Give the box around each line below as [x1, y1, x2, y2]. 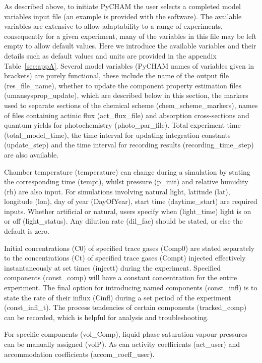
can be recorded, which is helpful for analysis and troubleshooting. [4, 312, 209, 322]
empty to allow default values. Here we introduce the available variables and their [4, 40, 256, 51]
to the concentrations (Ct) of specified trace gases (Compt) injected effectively [4, 252, 246, 263]
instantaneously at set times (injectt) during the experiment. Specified [4, 262, 221, 273]
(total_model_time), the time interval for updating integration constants [4, 129, 231, 140]
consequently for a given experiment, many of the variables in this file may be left [4, 30, 256, 41]
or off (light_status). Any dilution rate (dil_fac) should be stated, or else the [4, 216, 243, 226]
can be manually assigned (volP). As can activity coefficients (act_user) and [4, 339, 240, 349]
